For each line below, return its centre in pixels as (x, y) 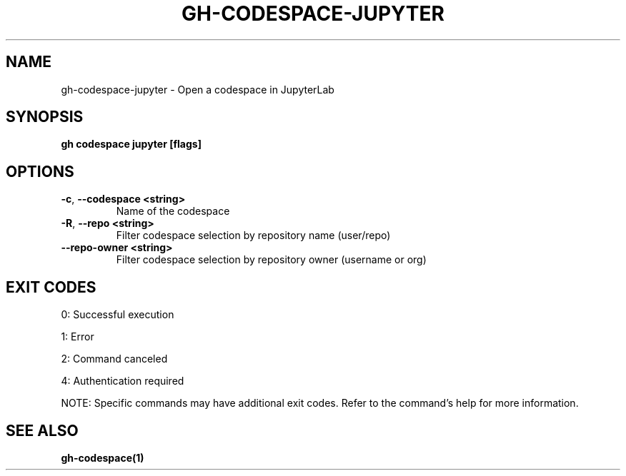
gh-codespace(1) (103, 457)
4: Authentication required (123, 381)
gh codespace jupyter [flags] (131, 144)
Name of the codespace (173, 211)
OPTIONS (40, 171)
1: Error (78, 337)
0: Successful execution (118, 315)
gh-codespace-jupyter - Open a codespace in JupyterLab (198, 89)
